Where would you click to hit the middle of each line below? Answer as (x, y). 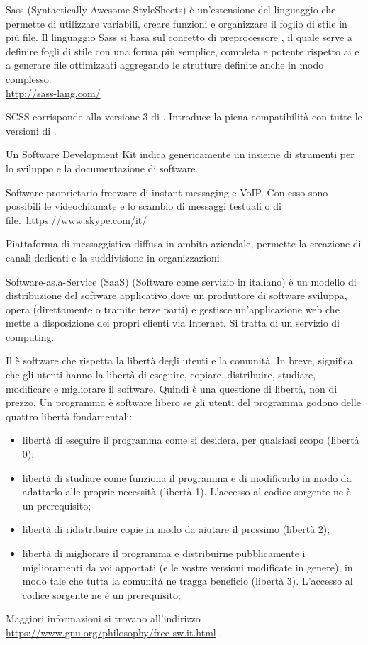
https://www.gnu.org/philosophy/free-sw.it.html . (114, 632)
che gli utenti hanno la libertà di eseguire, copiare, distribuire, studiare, (161, 375)
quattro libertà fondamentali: (69, 416)
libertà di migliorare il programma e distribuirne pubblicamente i (164, 553)
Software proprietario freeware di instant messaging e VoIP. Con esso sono (167, 192)
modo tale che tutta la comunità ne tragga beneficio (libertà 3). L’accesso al (188, 581)
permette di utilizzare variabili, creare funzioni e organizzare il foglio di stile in (177, 23)
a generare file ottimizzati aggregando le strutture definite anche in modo (165, 65)
